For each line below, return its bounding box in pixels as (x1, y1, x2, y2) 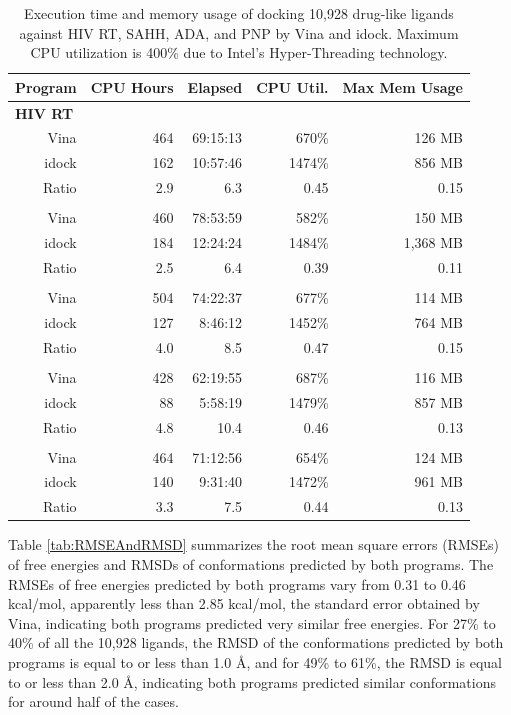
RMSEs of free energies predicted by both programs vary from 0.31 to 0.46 (8, 573, 466, 594)
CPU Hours (90, 76, 174, 97)
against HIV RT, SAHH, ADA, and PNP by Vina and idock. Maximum (19, 22, 459, 43)
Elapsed (187, 76, 243, 97)
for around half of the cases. (8, 691, 179, 712)
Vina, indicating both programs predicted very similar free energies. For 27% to (8, 612, 496, 633)
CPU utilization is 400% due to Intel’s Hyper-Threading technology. (30, 42, 448, 63)
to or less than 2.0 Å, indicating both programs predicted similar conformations (8, 671, 496, 692)
